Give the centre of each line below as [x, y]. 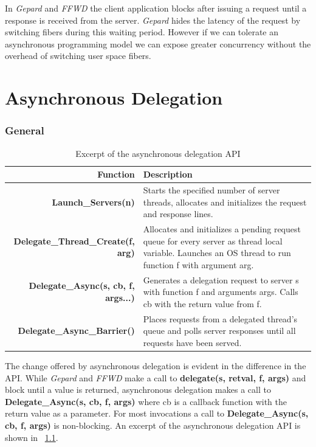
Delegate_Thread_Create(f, [74, 241]
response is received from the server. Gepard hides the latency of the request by [153, 20]
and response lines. [178, 214]
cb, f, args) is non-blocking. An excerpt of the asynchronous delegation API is [153, 425]
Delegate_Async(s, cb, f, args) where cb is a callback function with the [146, 401]
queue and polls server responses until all [219, 331]
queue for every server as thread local [213, 241]
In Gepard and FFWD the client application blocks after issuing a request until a [156, 8]
